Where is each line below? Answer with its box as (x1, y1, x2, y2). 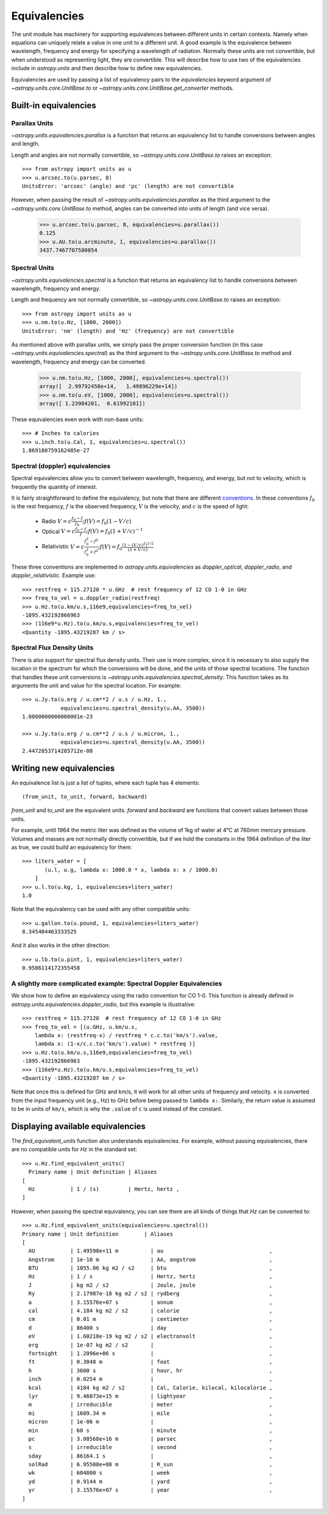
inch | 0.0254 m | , (28, 1376, 273, 1383)
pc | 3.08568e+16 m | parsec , (28, 1435, 273, 1442)
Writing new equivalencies (11, 763, 115, 773)
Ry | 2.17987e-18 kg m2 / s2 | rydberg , (28, 1290, 273, 1297)
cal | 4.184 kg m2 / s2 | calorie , (28, 1308, 273, 1314)
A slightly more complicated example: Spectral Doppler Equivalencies (11, 979, 222, 988)
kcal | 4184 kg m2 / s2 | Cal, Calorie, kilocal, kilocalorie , (28, 1384, 273, 1391)
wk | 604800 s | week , (28, 1469, 273, 1477)
